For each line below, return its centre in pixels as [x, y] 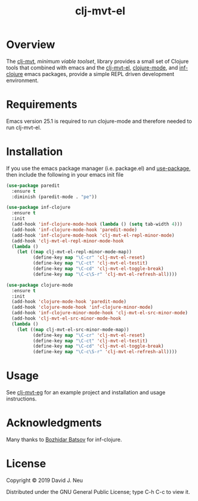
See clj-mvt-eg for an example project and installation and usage [86, 393]
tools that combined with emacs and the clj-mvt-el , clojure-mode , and [92, 68]
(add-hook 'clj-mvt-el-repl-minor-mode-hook [68, 241]
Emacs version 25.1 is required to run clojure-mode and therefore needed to [99, 121]
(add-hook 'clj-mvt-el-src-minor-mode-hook [66, 318]
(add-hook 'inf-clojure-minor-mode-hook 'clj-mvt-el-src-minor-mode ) [100, 313]
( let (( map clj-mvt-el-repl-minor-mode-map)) [75, 252]
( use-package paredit [33, 186]
